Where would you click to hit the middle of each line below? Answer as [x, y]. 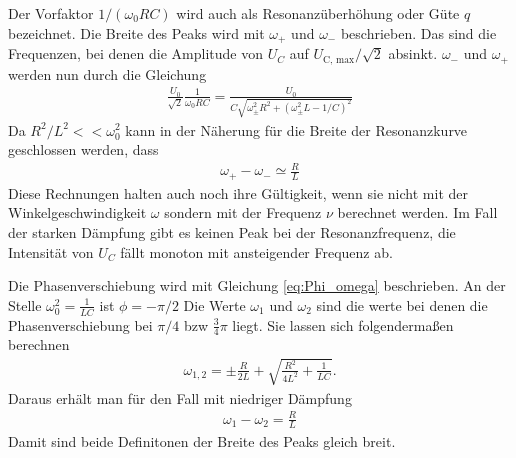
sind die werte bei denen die [402, 304]
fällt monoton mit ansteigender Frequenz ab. [256, 251]
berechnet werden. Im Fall [417, 212]
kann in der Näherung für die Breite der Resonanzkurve [296, 129]
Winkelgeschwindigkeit [77, 212]
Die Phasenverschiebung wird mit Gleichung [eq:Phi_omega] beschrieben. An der [257, 285]
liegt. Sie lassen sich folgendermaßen [343, 324]
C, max [338, 59]
